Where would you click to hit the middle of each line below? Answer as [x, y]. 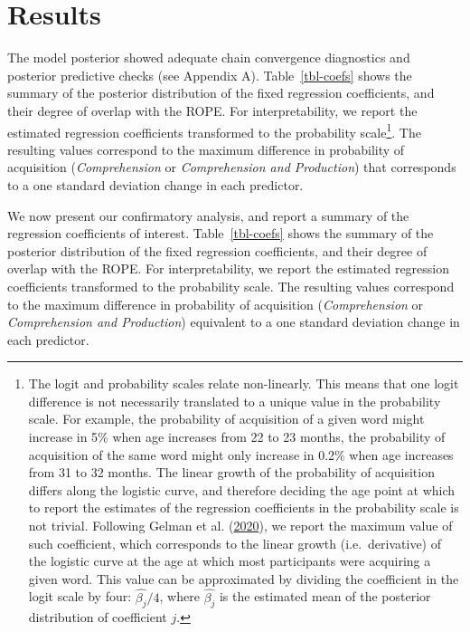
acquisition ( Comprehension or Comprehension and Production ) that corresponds [232, 167]
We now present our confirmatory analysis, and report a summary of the [208, 215]
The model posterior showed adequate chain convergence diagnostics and [209, 57]
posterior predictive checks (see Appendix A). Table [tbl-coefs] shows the [210, 75]
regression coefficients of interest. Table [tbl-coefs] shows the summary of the [221, 233]
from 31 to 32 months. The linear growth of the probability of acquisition [231, 472]
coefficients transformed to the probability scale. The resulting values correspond [231, 286]
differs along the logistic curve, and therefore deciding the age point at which [242, 489]
